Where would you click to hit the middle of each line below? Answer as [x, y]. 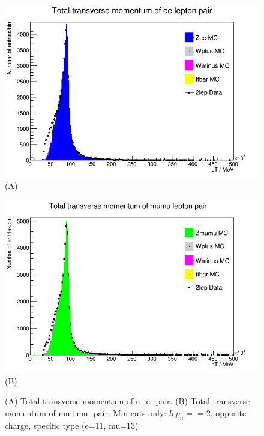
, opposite [228, 413]
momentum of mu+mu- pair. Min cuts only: [86, 413]
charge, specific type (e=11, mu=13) [72, 425]
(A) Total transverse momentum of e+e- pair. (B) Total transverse [127, 401]
